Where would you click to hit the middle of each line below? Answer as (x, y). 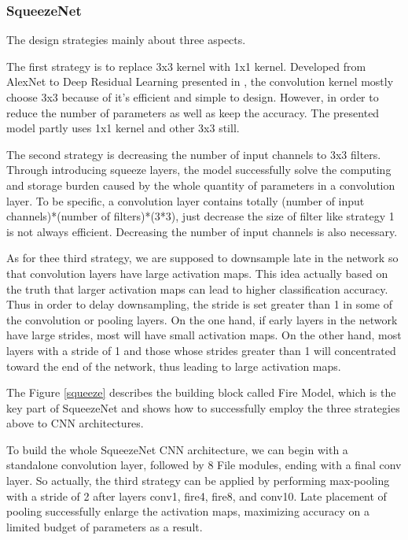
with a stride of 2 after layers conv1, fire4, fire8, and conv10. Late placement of (197, 496)
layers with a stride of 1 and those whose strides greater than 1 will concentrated (201, 350)
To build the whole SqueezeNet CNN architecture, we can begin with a (177, 449)
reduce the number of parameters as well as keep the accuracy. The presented (193, 112)
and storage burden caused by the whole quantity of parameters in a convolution (201, 185)
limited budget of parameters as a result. (105, 526)
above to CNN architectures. (75, 423)
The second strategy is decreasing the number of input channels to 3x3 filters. (194, 154)
